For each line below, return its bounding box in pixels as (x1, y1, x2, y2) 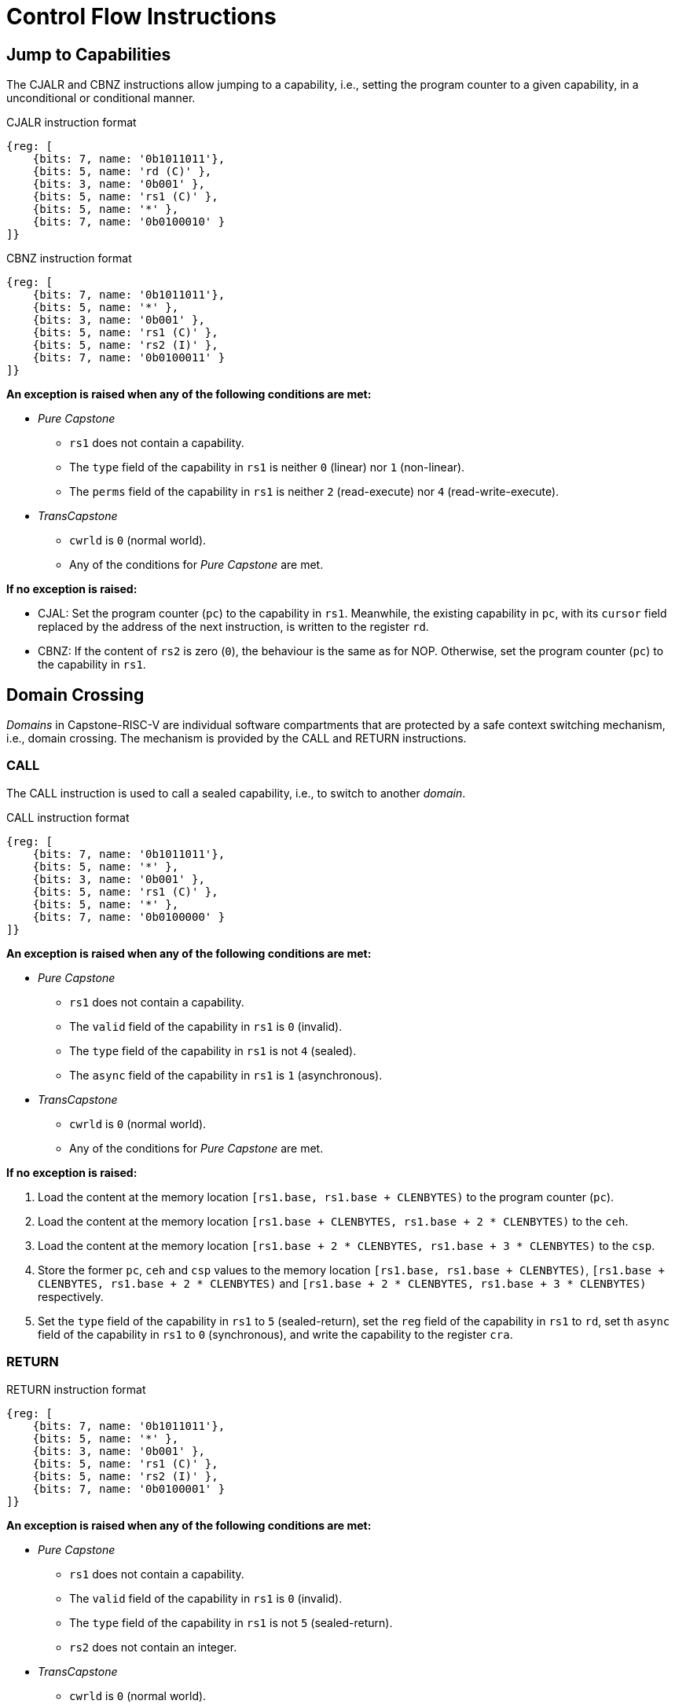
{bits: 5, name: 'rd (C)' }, (32, 165, 212, 178)
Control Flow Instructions (6, 3, 277, 30)
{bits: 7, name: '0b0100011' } (32, 351, 226, 365)
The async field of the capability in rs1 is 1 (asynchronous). (69, 1068, 383, 1082)
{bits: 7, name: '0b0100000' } (32, 910, 226, 923)
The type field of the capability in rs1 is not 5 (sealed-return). (69, 1615, 393, 1629)
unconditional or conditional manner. (6, 91, 196, 105)
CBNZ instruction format (6, 251, 132, 266)
